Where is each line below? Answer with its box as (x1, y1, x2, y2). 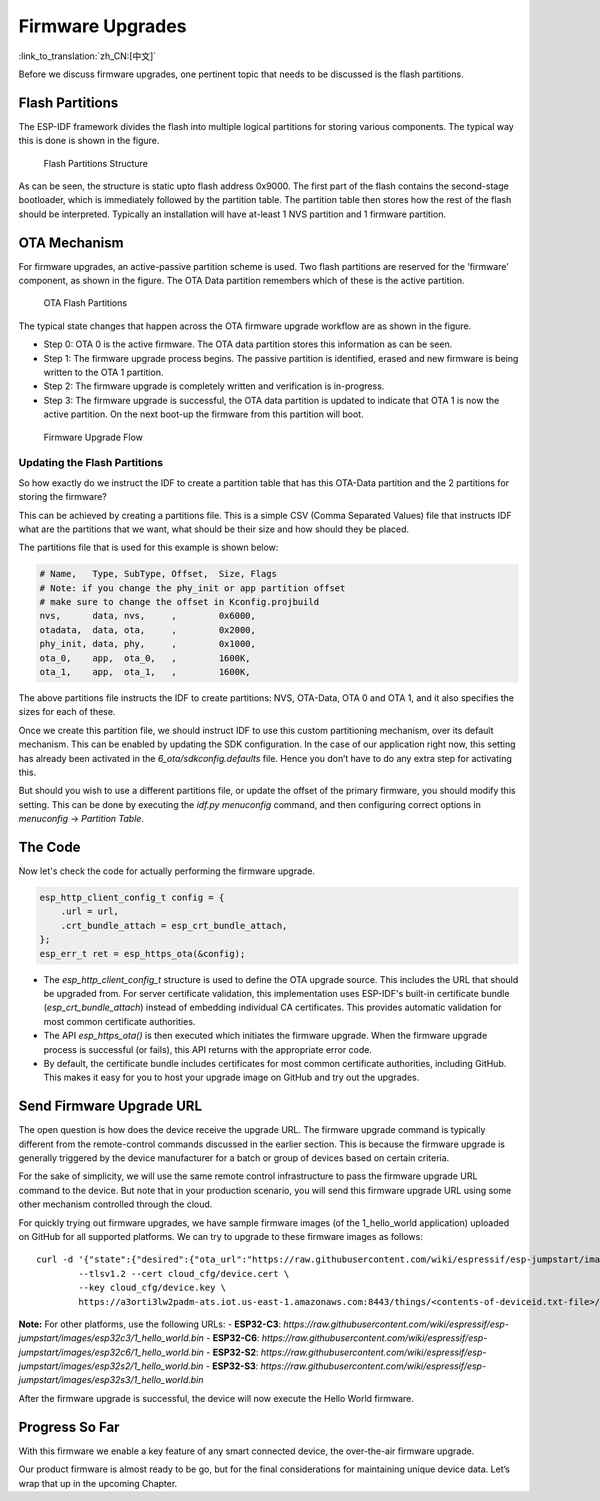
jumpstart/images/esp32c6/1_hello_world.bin (18, 1346, 205, 1358)
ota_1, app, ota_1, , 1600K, (39, 666, 251, 678)
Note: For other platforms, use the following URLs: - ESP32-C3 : (18, 1318, 282, 1330)
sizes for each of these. (18, 706, 116, 718)
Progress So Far (18, 1418, 120, 1435)
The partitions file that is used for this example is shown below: (18, 541, 279, 554)
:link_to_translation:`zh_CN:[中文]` (18, 50, 157, 62)
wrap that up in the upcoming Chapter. (18, 1477, 178, 1489)
